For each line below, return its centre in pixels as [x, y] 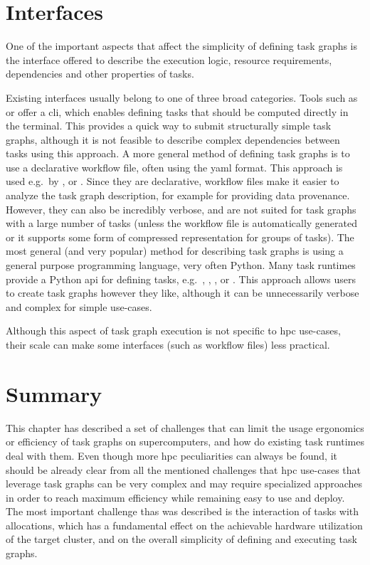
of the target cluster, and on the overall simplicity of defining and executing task [181, 539]
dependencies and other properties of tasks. [100, 74]
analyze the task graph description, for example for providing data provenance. [178, 195]
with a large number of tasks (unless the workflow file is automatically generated [182, 223]
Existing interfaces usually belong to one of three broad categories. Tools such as [182, 97]
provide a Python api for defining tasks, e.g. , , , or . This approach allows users [181, 279]
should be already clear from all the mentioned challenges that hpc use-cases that [184, 469]
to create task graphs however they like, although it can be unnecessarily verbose [183, 293]
